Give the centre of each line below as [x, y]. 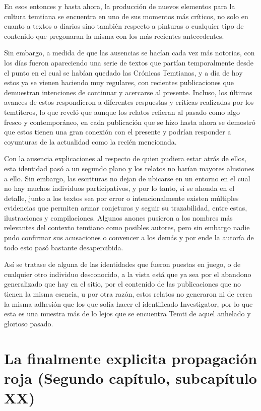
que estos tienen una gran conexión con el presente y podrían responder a [118, 132]
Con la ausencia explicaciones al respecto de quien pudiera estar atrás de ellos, [125, 158]
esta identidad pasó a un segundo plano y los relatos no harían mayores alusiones [129, 168]
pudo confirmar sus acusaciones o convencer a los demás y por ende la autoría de [129, 237]
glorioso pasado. [29, 323]
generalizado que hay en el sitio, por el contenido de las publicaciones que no [123, 284]
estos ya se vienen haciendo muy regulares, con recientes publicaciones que [119, 82]
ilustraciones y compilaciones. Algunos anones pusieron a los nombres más [118, 217]
